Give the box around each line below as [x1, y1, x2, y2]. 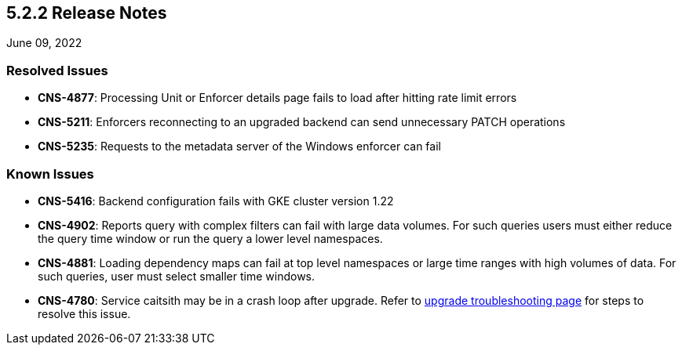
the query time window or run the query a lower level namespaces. [38, 231, 383, 245]
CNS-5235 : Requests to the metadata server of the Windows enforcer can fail [38, 139, 441, 154]
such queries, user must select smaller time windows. [38, 269, 315, 283]
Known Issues [6, 165, 94, 182]
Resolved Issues [6, 62, 108, 78]
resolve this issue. [38, 306, 131, 320]
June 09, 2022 [6, 36, 82, 50]
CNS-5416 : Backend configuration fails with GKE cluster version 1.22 [38, 194, 394, 208]
